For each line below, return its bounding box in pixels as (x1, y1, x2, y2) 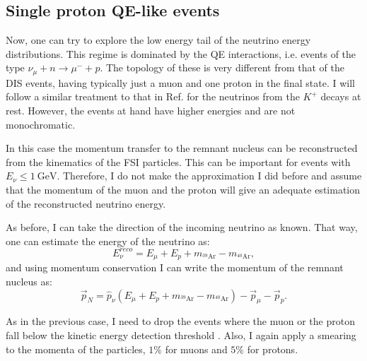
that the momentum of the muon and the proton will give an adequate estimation (6, 182, 361, 196)
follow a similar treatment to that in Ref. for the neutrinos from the (6, 89, 300, 104)
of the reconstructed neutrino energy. (6, 196, 166, 211)
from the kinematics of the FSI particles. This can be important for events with (6, 154, 351, 169)
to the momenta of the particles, (6, 341, 146, 356)
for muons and (165, 341, 228, 356)
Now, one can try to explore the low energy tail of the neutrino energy (6, 32, 311, 47)
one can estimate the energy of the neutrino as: (6, 233, 210, 248)
